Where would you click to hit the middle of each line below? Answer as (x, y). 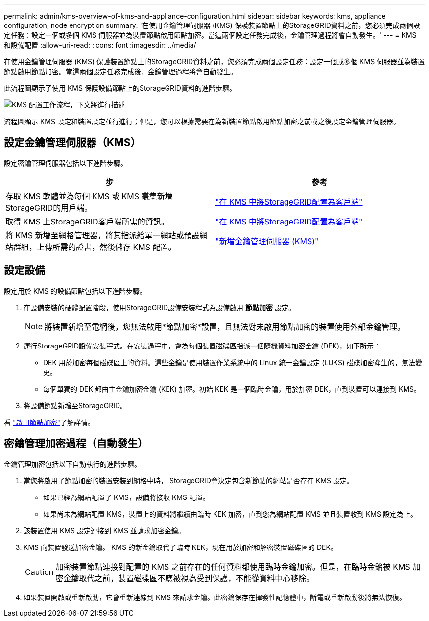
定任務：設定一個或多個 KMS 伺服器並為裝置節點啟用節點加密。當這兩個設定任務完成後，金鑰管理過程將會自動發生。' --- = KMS (210, 35)
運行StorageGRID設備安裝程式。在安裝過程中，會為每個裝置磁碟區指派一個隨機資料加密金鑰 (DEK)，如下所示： (202, 346)
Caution (39, 572)
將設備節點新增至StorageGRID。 (75, 405)
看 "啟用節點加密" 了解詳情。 (49, 422)
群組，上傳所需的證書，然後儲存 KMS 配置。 (95, 247)
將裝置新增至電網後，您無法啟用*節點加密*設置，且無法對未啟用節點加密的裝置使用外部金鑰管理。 (225, 327)
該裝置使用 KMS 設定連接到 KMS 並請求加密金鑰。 (104, 530)
